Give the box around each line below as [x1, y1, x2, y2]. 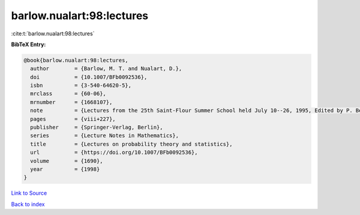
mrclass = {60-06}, [30, 90, 106, 97]
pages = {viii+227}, [30, 116, 116, 122]
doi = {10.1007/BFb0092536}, [30, 74, 148, 80]
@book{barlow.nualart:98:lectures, [23, 57, 128, 63]
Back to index [11, 201, 45, 208]
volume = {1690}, [30, 158, 103, 164]
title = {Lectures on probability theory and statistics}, [30, 141, 233, 147]
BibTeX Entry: [11, 41, 46, 48]
